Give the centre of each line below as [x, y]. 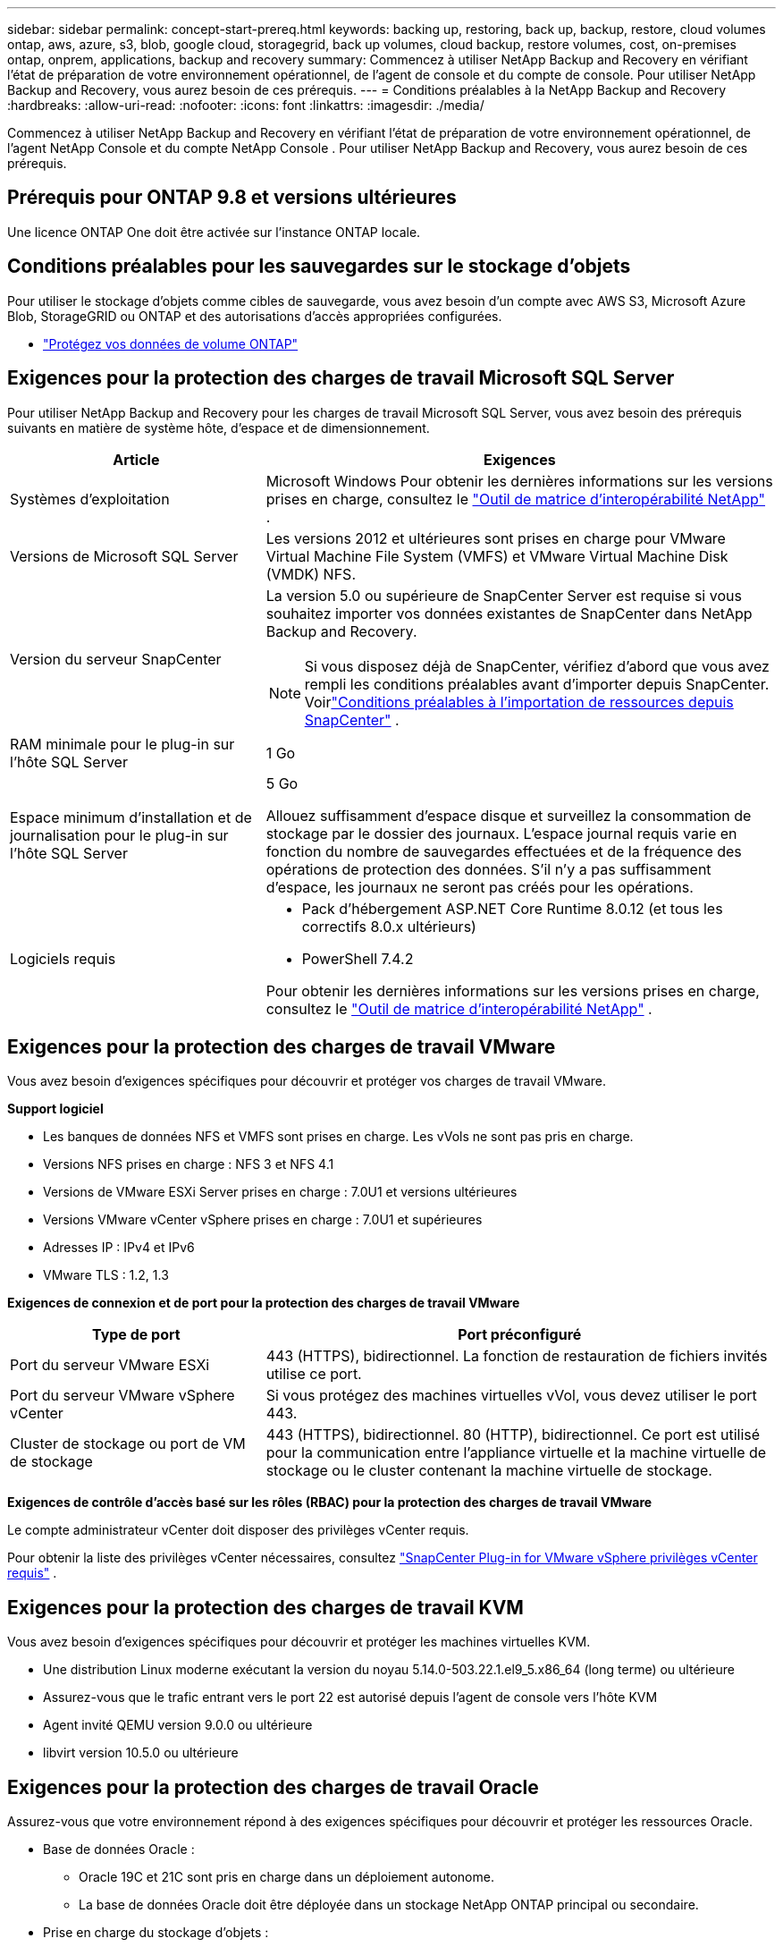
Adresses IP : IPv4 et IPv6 [119, 1248]
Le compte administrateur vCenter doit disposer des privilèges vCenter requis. [238, 1530]
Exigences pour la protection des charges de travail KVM [265, 1607]
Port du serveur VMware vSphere [122, 1396]
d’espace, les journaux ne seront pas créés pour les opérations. [480, 887]
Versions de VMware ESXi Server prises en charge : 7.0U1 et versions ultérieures [280, 1192]
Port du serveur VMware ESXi [110, 1365]
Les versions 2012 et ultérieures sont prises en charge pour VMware [496, 538]
